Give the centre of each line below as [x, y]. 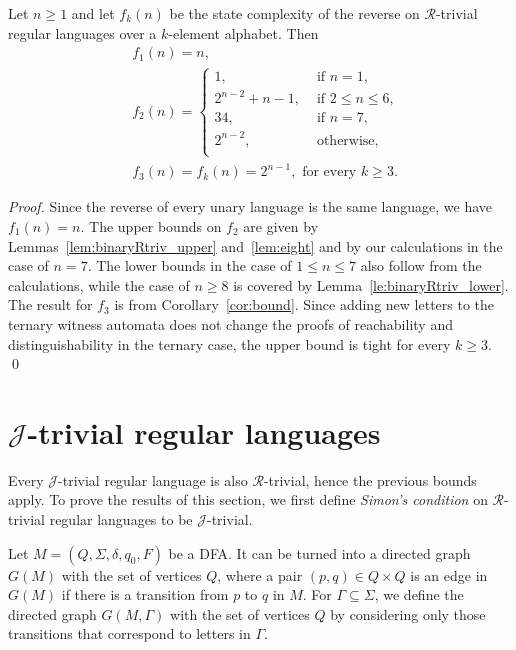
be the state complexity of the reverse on [294, 13]
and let [93, 13]
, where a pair [260, 574]
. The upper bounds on [151, 226]
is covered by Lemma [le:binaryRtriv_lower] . [371, 284]
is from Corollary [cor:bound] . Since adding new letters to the [304, 304]
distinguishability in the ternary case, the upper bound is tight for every [229, 343]
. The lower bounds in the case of [189, 265]
